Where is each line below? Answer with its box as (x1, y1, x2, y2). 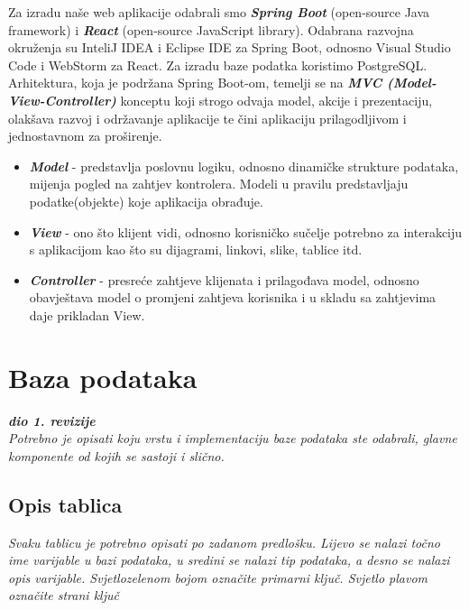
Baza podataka (8, 358, 198, 395)
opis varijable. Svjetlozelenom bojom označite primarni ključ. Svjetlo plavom (8, 568, 428, 587)
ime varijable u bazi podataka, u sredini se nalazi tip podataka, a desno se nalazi (8, 550, 450, 569)
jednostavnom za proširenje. (8, 126, 162, 145)
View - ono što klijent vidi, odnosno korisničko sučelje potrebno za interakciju (29, 222, 463, 241)
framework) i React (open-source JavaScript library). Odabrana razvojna (8, 20, 414, 39)
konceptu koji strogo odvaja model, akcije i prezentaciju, (120, 90, 433, 109)
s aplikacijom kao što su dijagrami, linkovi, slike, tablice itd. (29, 240, 363, 259)
